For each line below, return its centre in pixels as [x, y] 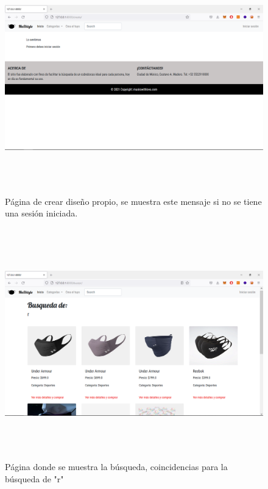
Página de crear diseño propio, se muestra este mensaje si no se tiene [133, 201]
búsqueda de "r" [34, 478]
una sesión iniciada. [41, 213]
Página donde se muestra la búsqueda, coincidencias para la [116, 467]
